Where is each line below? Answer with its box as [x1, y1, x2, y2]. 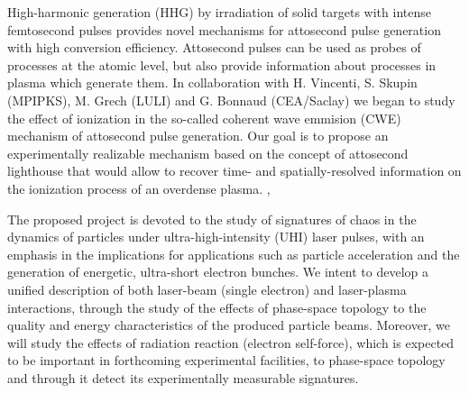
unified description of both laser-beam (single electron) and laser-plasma [7, 279, 407, 298]
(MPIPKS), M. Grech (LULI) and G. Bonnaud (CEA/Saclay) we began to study [7, 90, 455, 109]
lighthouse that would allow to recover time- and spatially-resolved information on [7, 161, 462, 180]
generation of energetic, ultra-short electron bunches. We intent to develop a [7, 262, 429, 281]
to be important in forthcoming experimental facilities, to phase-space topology [7, 351, 446, 370]
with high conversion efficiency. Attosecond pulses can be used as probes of [7, 38, 421, 57]
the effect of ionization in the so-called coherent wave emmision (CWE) [7, 108, 401, 127]
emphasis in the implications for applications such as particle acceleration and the [7, 244, 460, 263]
